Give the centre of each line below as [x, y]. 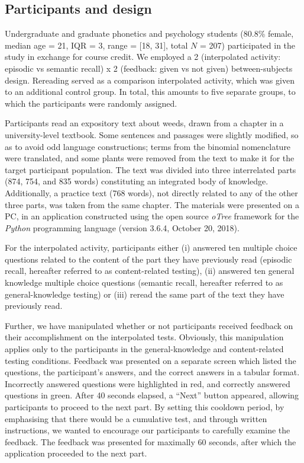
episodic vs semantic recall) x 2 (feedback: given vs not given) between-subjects [149, 68]
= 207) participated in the [248, 45]
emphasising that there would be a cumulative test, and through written [136, 418]
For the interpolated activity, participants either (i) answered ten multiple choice [151, 248]
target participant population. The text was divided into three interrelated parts [151, 169]
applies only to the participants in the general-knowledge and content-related [144, 349]
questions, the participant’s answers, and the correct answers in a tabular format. [152, 372]
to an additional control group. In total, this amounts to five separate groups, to [150, 92]
